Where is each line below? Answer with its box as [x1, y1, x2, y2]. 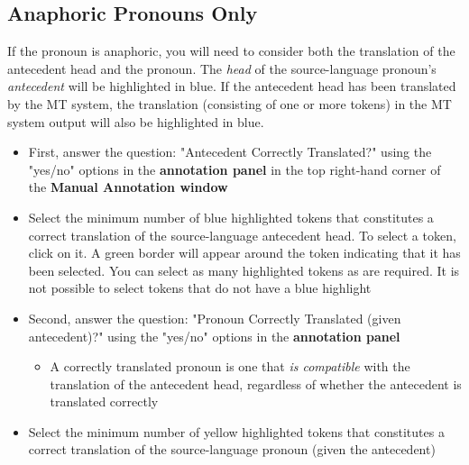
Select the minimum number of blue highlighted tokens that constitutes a [28, 207, 434, 226]
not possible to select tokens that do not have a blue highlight [28, 278, 372, 297]
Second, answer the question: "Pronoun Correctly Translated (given [28, 308, 401, 327]
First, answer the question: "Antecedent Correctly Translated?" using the [28, 142, 432, 161]
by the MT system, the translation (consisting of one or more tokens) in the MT [7, 94, 452, 113]
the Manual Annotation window [28, 178, 228, 196]
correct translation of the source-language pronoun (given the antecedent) [28, 440, 436, 459]
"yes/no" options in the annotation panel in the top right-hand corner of [28, 160, 441, 178]
